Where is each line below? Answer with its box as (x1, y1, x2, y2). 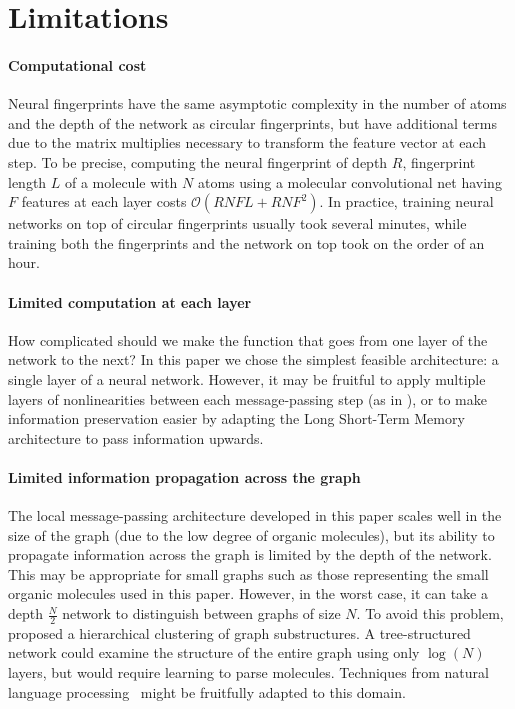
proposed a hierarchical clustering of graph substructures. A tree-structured (8, 622, 471, 643)
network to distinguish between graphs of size (62, 603, 341, 624)
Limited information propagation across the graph (8, 466, 361, 487)
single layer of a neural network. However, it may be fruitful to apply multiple (8, 368, 486, 389)
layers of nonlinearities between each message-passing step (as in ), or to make (8, 388, 487, 409)
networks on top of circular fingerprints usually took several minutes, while (8, 213, 467, 234)
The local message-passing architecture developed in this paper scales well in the (8, 505, 502, 526)
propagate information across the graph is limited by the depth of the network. (8, 544, 492, 565)
